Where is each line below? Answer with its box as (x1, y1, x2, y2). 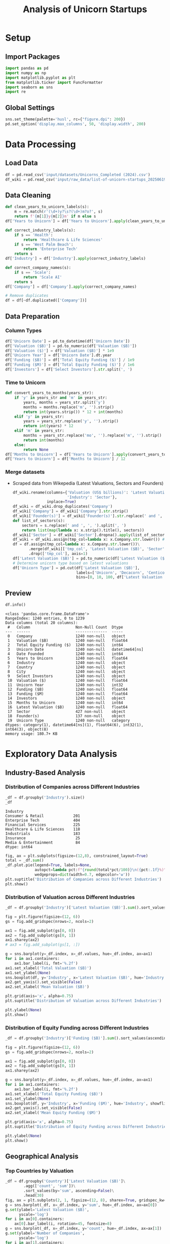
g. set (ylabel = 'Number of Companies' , (5, 1231, 85, 1236)
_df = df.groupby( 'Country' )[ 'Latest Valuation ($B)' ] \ (5, 1179, 125, 1184)
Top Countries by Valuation (5, 1167, 74, 1174)
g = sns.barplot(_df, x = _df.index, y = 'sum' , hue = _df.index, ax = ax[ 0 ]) (5, 1202, 157, 1207)
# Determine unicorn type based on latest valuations (12, 561, 129, 566)
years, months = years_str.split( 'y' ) (23, 400, 105, 405)
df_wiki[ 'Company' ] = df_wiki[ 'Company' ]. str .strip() (12, 509, 129, 514)
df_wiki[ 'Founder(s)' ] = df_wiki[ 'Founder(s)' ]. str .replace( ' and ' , (12, 513, 163, 519)
